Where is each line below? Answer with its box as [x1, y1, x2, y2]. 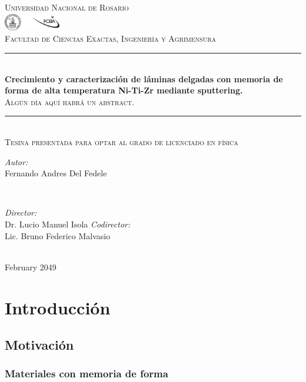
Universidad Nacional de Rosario [5, 1, 129, 13]
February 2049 [5, 260, 56, 273]
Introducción [5, 295, 111, 319]
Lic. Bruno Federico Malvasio [5, 229, 111, 242]
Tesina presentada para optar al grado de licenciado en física [5, 135, 238, 148]
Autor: [5, 155, 28, 167]
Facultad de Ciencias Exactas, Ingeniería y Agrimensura [5, 32, 217, 45]
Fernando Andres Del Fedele [5, 167, 107, 179]
